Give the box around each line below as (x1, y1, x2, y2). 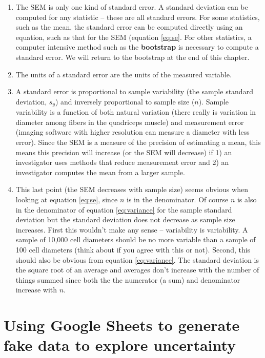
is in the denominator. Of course (127, 194, 229, 204)
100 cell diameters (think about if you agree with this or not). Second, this (15, 244, 251, 255)
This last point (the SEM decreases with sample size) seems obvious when (15, 184, 248, 195)
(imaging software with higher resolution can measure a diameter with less (15, 127, 250, 137)
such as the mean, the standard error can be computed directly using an (15, 22, 243, 32)
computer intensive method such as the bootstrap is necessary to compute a (15, 41, 259, 52)
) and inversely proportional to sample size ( (55, 96, 195, 107)
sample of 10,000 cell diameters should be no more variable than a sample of (15, 234, 256, 245)
